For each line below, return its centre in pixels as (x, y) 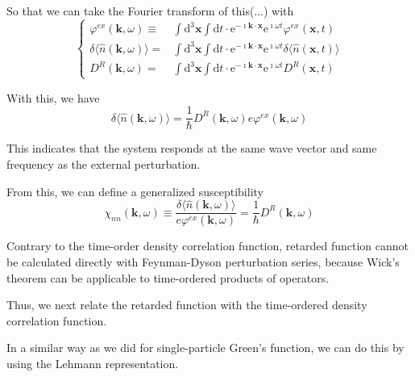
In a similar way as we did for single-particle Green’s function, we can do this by (205, 348)
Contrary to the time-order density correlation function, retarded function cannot (207, 246)
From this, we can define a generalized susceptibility (135, 191)
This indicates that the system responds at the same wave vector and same (192, 148)
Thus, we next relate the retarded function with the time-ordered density (187, 305)
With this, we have (53, 97)
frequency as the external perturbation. (104, 163)
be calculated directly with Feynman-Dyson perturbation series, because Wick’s (203, 261)
